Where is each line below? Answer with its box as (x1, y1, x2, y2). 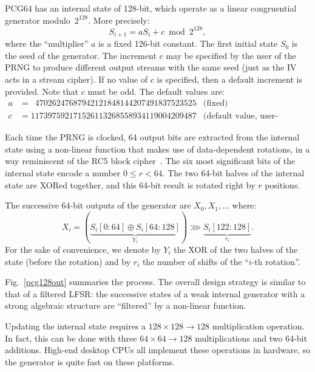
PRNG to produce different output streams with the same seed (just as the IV (5, 61, 297, 74)
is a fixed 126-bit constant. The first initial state (98, 37, 278, 50)
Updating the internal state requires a (5, 319, 146, 332)
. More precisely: (88, 13, 150, 26)
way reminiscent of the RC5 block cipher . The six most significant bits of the (5, 154, 296, 167)
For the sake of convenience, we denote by (5, 243, 161, 255)
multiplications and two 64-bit (195, 331, 307, 344)
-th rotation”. (251, 255, 300, 267)
